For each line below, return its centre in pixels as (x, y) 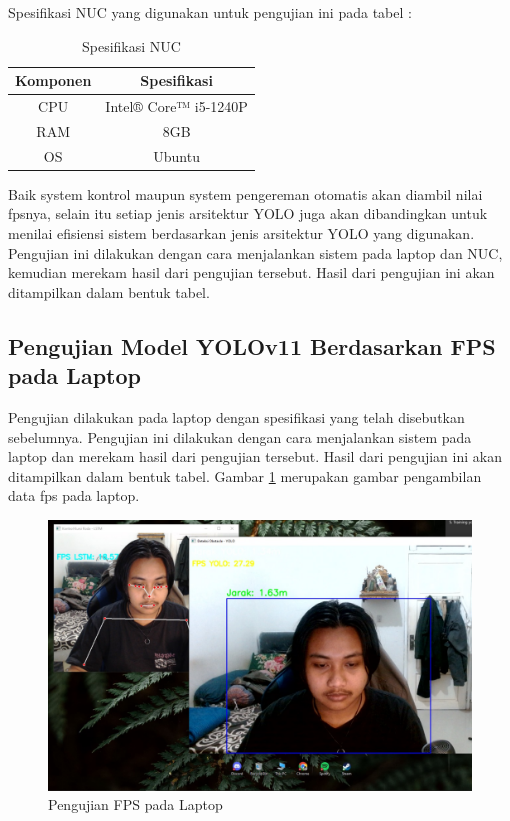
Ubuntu (176, 155)
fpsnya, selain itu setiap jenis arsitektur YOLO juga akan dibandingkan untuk (248, 213)
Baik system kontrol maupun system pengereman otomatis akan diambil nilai (245, 193)
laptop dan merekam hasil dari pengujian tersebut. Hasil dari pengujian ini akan (255, 456)
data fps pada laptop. (74, 495)
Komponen (53, 80)
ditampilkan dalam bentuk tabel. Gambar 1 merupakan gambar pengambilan (245, 475)
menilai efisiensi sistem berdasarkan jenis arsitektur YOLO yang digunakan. (241, 233)
